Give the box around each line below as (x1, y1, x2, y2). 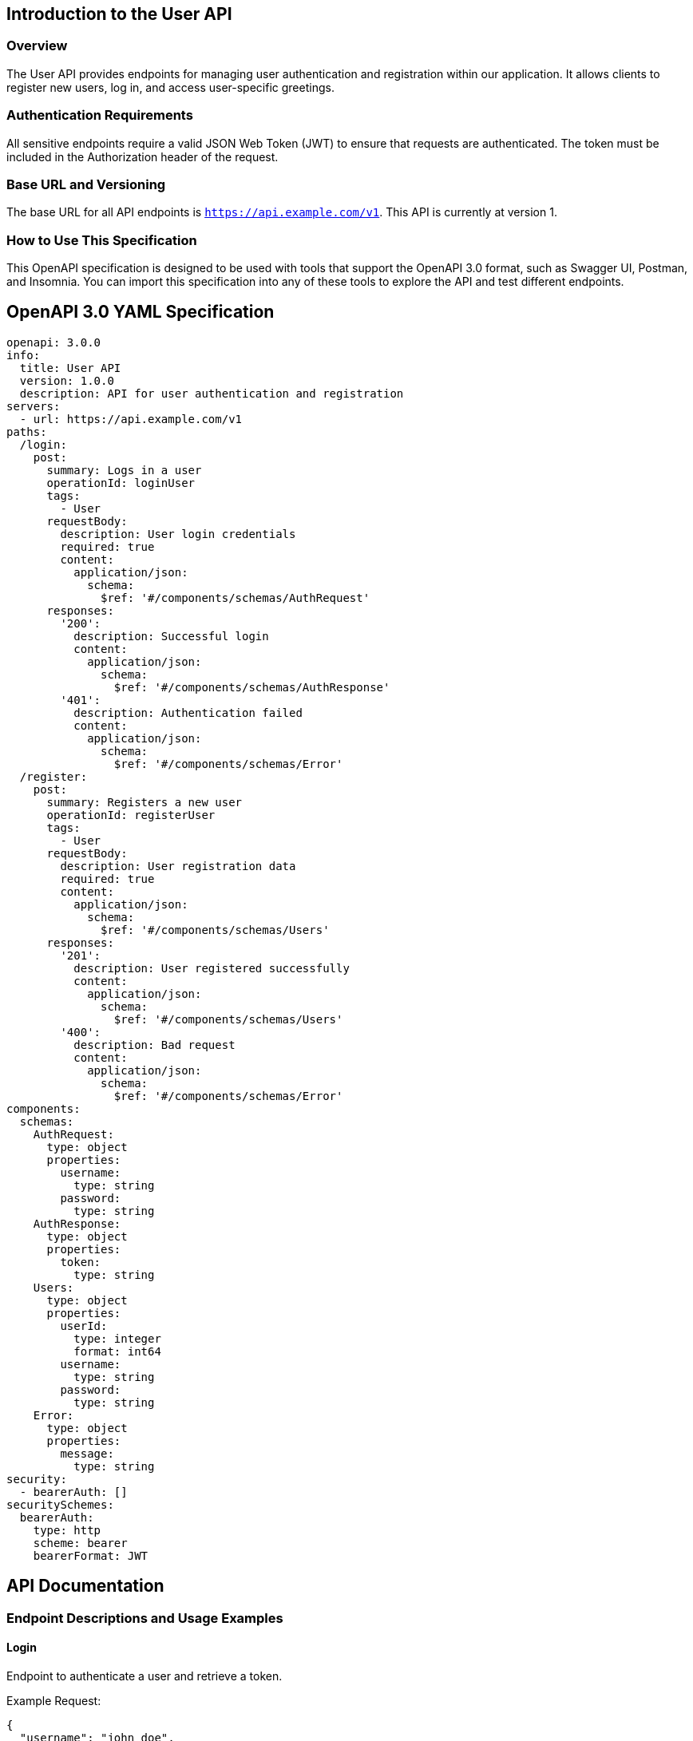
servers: (6, 399, 61, 413)
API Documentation (6, 1576, 164, 1597)
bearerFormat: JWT (33, 1549, 148, 1562)
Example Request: (6, 1693, 101, 1707)
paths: (6, 425, 47, 438)
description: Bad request (73, 1038, 236, 1051)
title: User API (19, 361, 121, 374)
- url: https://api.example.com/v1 (19, 412, 243, 425)
